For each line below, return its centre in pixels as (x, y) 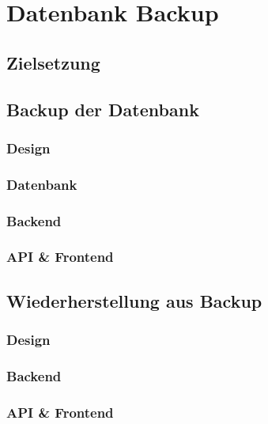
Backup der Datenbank (103, 109)
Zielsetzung (53, 62)
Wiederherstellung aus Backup (134, 300)
